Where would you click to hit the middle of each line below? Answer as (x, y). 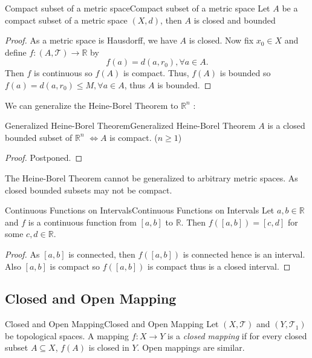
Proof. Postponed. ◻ (44, 158)
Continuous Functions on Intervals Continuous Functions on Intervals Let (140, 210)
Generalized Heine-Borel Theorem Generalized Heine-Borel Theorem (130, 125)
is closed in (109, 347)
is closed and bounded (235, 20)
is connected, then (102, 254)
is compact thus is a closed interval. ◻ (219, 266)
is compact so (75, 266)
